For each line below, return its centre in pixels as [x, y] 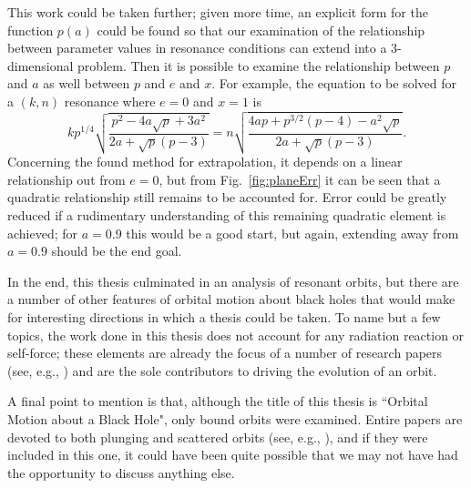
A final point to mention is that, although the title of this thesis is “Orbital [218, 401]
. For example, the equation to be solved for [334, 83]
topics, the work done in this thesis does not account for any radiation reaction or [236, 335]
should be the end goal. [117, 251]
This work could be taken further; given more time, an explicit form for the [218, 12]
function [31, 30]
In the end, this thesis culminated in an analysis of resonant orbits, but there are [233, 281]
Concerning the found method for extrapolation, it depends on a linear [205, 162]
